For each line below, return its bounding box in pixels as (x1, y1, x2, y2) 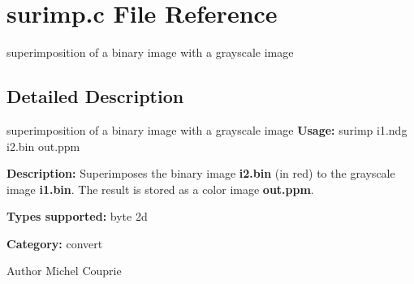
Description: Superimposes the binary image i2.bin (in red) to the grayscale (6, 165, 395, 182)
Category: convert (6, 235, 103, 252)
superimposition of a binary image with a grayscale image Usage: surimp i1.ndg (6, 121, 408, 138)
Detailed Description (6, 84, 184, 109)
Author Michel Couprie (6, 262, 122, 279)
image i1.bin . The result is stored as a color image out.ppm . (6, 180, 314, 197)
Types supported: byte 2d (6, 208, 148, 225)
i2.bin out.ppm (6, 137, 80, 154)
